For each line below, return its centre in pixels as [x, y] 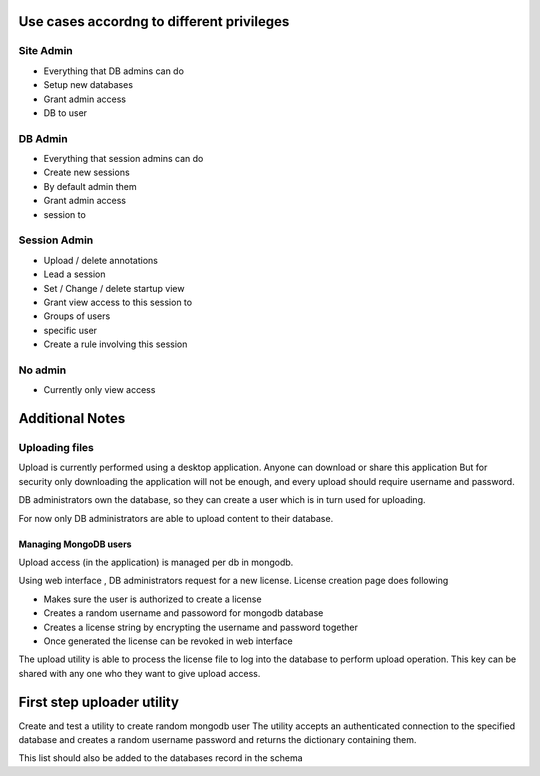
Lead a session [74, 274]
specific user [70, 330]
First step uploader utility [99, 701]
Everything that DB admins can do [114, 71]
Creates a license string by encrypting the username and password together [201, 627]
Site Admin [46, 51]
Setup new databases [88, 85]
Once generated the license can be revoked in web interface [168, 641]
